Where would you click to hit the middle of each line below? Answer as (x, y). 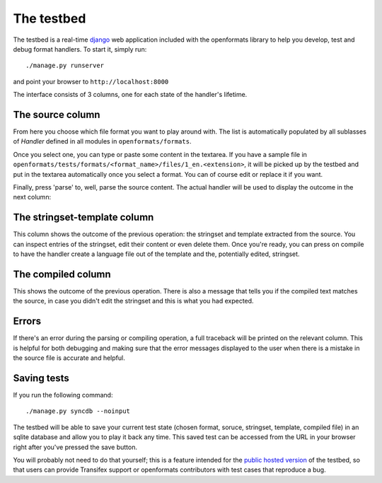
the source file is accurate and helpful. (69, 358)
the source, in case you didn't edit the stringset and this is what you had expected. (133, 301)
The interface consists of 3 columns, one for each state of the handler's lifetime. (130, 95)
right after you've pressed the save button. (75, 447)
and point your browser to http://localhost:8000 (91, 81)
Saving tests (41, 378)
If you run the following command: (63, 395)
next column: (32, 197)
